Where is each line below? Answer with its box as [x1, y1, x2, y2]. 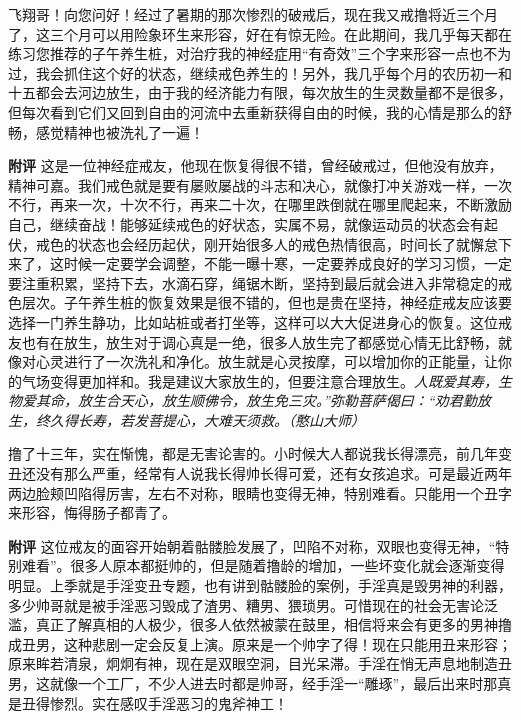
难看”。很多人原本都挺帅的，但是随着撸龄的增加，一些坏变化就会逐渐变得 [21, 555, 505, 576]
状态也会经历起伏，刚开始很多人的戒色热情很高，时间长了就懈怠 [77, 233, 498, 254]
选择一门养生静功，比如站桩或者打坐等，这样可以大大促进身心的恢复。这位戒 [8, 311, 512, 332]
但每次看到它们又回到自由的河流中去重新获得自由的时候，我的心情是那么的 [8, 101, 498, 122]
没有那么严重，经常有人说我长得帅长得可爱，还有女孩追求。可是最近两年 [35, 463, 512, 484]
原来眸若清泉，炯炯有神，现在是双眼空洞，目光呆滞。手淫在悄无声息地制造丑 [8, 653, 512, 674]
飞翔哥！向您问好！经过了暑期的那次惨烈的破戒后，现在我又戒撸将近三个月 [8, 4, 498, 24]
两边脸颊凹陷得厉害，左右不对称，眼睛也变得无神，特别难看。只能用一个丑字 [8, 482, 512, 503]
